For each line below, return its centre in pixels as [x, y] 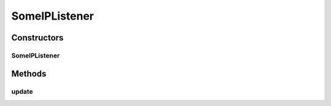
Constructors [37, 38]
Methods [29, 74]
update [22, 91]
